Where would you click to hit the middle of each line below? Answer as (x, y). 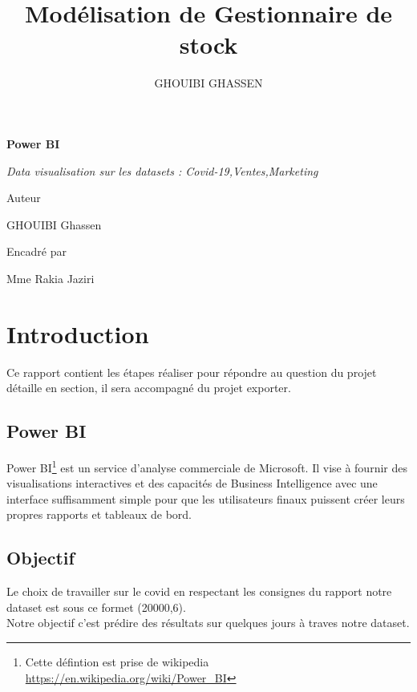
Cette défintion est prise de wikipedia (117, 662)
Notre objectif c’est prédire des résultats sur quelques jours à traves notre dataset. (208, 623)
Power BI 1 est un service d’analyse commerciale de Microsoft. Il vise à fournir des (207, 466)
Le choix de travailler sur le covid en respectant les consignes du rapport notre (199, 591)
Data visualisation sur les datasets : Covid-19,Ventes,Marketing (162, 170)
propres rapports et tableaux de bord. (99, 514)
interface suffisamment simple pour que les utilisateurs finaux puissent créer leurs (206, 498)
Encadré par (36, 251)
